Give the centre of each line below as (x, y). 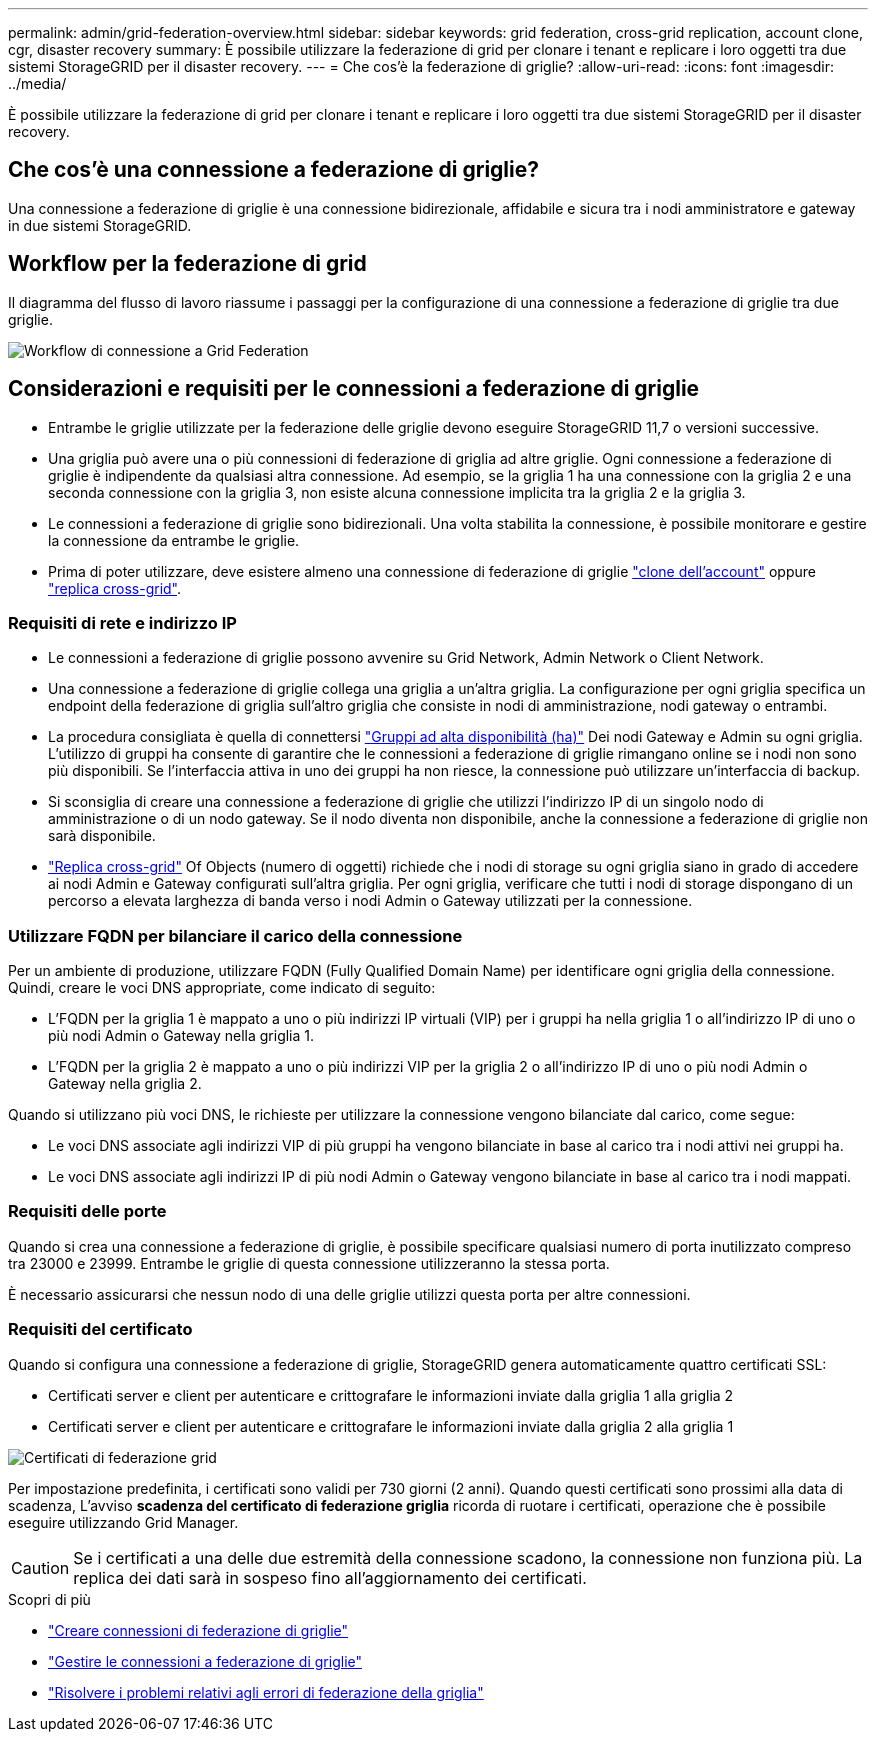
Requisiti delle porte (87, 1211)
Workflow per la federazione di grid (187, 264)
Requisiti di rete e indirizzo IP (122, 622)
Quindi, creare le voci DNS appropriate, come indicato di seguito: (222, 988)
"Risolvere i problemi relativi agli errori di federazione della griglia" (266, 1692)
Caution (40, 1567)
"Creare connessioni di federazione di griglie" (198, 1630)
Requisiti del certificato (100, 1329)
